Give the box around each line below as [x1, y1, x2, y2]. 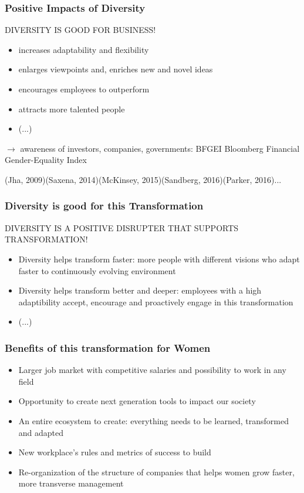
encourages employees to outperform [18, 83, 150, 95]
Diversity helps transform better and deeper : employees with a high [18, 284, 262, 297]
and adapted [18, 426, 64, 438]
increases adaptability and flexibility [18, 43, 149, 55]
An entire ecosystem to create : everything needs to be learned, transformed [18, 414, 289, 427]
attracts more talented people [18, 102, 125, 115]
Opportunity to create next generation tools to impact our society [18, 395, 256, 407]
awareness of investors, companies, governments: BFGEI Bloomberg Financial [20, 142, 300, 154]
